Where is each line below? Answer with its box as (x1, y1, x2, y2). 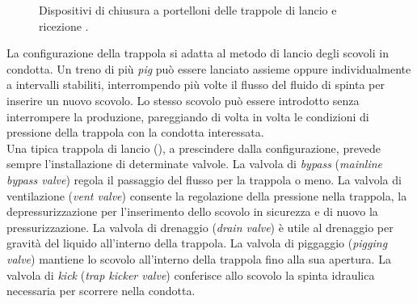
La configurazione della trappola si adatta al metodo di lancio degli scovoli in (6, 44, 389, 61)
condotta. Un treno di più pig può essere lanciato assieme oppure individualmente (6, 60, 411, 77)
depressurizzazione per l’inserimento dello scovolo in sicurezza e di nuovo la (6, 203, 378, 220)
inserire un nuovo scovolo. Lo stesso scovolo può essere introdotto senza (6, 91, 360, 108)
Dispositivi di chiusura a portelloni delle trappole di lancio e (39, 2, 337, 18)
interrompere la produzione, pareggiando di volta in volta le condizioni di (6, 108, 369, 125)
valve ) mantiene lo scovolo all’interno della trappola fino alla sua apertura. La (6, 250, 391, 267)
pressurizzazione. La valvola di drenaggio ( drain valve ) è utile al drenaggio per (6, 218, 394, 235)
